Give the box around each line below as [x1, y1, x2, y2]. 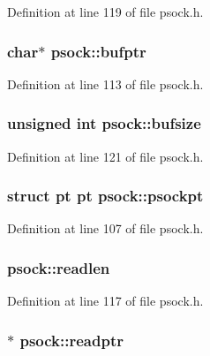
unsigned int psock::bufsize [7, 112, 201, 134]
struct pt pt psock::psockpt [7, 185, 204, 207]
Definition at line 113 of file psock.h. [7, 74, 204, 93]
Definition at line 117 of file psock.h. [7, 292, 204, 310]
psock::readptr [19, 329, 124, 351]
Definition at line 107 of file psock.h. [7, 219, 204, 238]
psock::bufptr [50, 40, 146, 62]
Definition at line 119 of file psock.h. [7, 3, 204, 20]
